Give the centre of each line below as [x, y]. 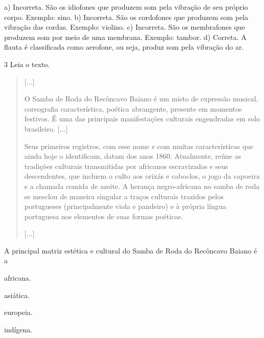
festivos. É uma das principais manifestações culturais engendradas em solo [142, 119]
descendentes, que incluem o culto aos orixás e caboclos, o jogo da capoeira [142, 176]
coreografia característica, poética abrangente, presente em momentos [133, 108]
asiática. [17, 295]
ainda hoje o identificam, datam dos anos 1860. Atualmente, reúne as [133, 156]
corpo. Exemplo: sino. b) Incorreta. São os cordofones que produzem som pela [126, 17]
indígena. [18, 329]
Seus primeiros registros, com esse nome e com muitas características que [139, 146]
